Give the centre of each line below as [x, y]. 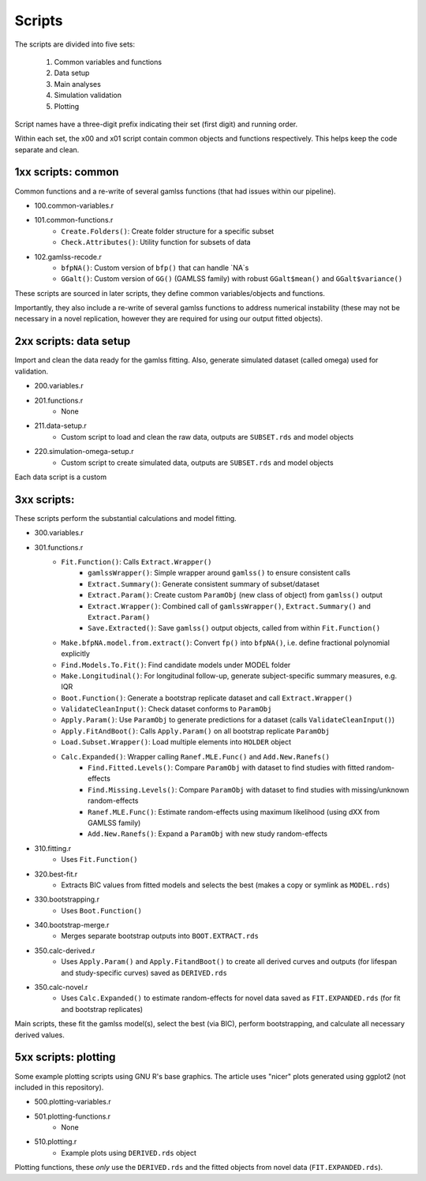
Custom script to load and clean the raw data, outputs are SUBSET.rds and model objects [207, 437]
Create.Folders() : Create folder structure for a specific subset [168, 231]
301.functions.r [59, 547]
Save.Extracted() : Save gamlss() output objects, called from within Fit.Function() [234, 628]
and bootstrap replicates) [102, 1009]
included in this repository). [59, 1087]
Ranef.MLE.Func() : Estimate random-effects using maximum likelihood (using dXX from [234, 812]
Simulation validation [88, 96]
